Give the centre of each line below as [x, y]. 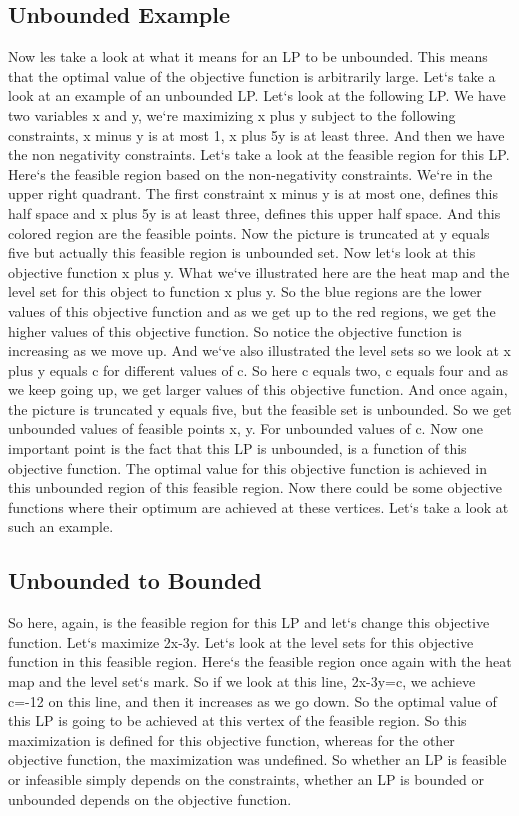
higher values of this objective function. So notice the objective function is [235, 330]
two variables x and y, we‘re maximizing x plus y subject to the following [232, 114]
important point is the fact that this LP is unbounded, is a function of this [237, 448]
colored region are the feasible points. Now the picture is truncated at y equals [249, 232]
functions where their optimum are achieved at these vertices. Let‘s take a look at [258, 506]
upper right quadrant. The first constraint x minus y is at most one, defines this [253, 193]
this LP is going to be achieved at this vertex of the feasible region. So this [237, 720]
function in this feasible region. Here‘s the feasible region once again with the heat [260, 661]
